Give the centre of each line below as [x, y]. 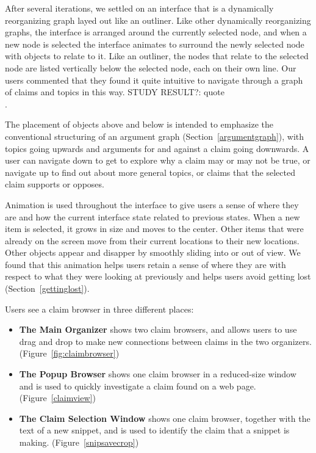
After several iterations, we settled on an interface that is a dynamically [139, 8]
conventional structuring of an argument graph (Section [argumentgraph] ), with [155, 136]
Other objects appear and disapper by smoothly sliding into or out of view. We [153, 252]
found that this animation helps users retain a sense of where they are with [145, 264]
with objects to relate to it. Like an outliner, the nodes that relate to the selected [157, 56]
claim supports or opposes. [55, 184]
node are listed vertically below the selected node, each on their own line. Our [151, 67]
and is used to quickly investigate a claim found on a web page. [138, 386]
